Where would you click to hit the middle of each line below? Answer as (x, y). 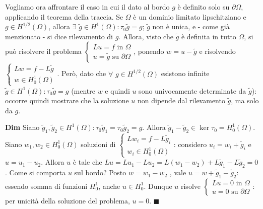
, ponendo (149, 51)
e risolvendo (217, 51)
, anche (109, 186)
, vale (178, 172)
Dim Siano (22, 127)
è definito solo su (204, 7)
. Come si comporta (36, 172)
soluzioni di (98, 144)
